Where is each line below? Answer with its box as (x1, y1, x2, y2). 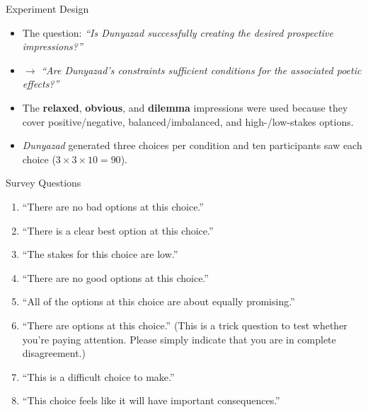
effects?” (22, 76, 59, 91)
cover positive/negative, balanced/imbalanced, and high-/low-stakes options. (22, 114, 354, 129)
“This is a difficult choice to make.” (22, 369, 175, 384)
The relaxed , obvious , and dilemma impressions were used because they (22, 100, 348, 114)
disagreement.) (22, 346, 86, 360)
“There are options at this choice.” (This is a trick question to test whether (22, 317, 347, 332)
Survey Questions (6, 175, 81, 190)
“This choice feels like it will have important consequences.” (22, 393, 280, 408)
